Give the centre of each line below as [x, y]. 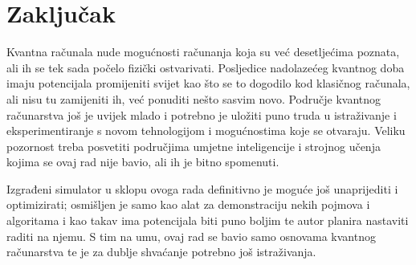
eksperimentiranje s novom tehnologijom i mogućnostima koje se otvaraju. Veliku [206, 130]
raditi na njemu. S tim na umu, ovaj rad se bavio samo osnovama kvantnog [191, 236]
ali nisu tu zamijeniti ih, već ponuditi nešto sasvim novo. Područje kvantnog [194, 98]
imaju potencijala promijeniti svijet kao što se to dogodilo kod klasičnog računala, [208, 83]
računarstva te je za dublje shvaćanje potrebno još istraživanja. [161, 252]
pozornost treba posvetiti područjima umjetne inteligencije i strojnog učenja [194, 146]
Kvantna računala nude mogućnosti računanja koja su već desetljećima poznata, [203, 52]
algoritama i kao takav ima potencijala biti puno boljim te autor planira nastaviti [208, 220]
